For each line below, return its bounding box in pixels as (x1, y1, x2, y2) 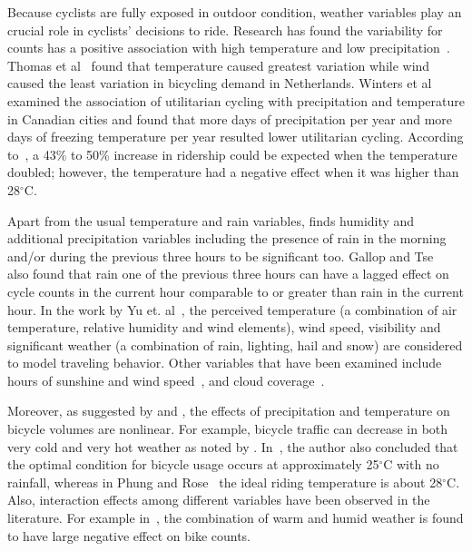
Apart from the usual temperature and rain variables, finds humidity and (7, 211, 415, 230)
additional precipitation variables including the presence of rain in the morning (7, 229, 447, 248)
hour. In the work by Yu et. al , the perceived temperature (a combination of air (7, 300, 457, 319)
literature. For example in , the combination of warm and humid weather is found (7, 508, 464, 527)
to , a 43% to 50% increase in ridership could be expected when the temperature (7, 144, 457, 163)
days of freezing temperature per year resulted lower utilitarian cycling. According (7, 127, 464, 146)
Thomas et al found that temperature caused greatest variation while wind (7, 55, 430, 74)
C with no (383, 455, 439, 474)
